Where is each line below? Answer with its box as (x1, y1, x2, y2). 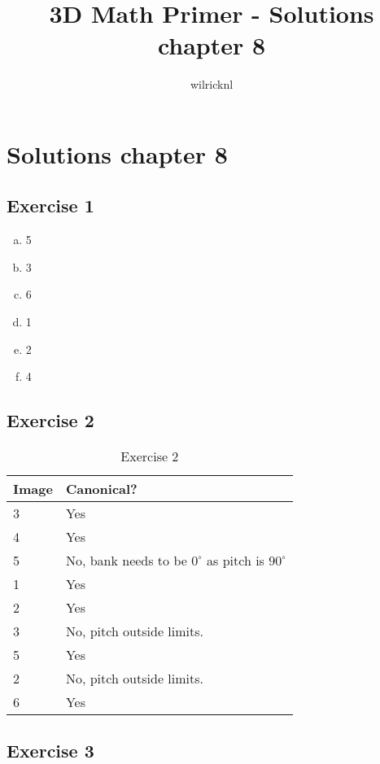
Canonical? (65, 479, 138, 499)
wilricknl (190, 76, 234, 93)
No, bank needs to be (65, 551, 187, 570)
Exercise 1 (7, 193, 94, 218)
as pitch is (207, 551, 264, 570)
